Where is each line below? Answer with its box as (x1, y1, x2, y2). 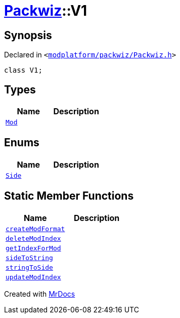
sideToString (6, 253, 53, 262)
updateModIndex (6, 273, 61, 281)
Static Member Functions (4, 189, 134, 203)
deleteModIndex (6, 234, 61, 242)
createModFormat (6, 225, 65, 233)
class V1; (4, 66, 42, 75)
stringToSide (6, 263, 53, 271)
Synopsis (4, 28, 52, 42)
